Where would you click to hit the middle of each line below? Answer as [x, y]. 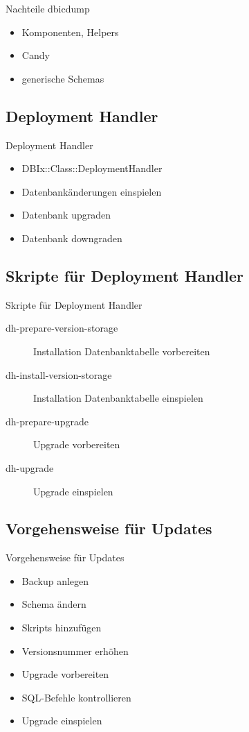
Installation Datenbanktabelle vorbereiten [122, 351]
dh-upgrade [30, 467]
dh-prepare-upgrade [47, 421]
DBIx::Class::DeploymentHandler [92, 168]
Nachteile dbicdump [48, 8]
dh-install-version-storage [59, 374]
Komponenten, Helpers [70, 32]
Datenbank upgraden [66, 215]
